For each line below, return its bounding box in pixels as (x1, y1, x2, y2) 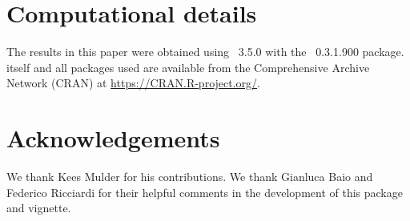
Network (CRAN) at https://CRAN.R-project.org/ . (6, 74, 260, 91)
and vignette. (6, 199, 71, 216)
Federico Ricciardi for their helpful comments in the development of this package (6, 183, 403, 200)
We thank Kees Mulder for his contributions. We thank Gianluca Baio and (6, 168, 373, 185)
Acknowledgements (6, 122, 220, 155)
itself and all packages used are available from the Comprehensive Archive (6, 58, 370, 75)
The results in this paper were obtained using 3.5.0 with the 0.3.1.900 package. (6, 43, 404, 60)
